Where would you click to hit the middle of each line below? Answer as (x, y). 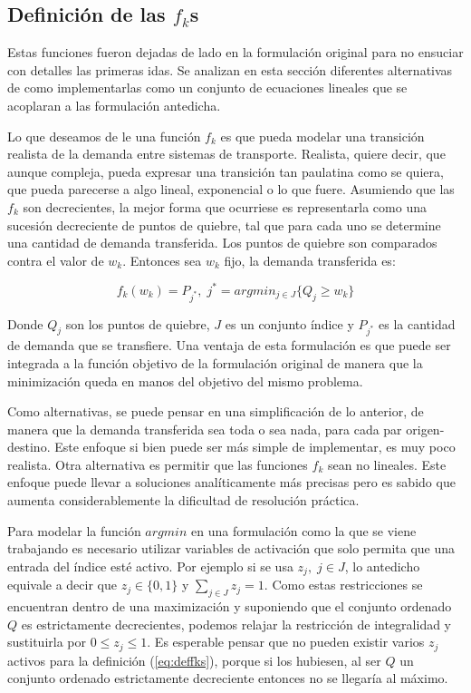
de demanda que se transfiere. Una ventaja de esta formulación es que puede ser (229, 345)
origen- (425, 429)
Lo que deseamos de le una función (104, 136)
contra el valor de (56, 260)
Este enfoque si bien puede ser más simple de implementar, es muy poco (255, 447)
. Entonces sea (162, 260)
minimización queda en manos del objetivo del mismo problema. (185, 381)
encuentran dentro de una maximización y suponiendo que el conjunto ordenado (230, 606)
